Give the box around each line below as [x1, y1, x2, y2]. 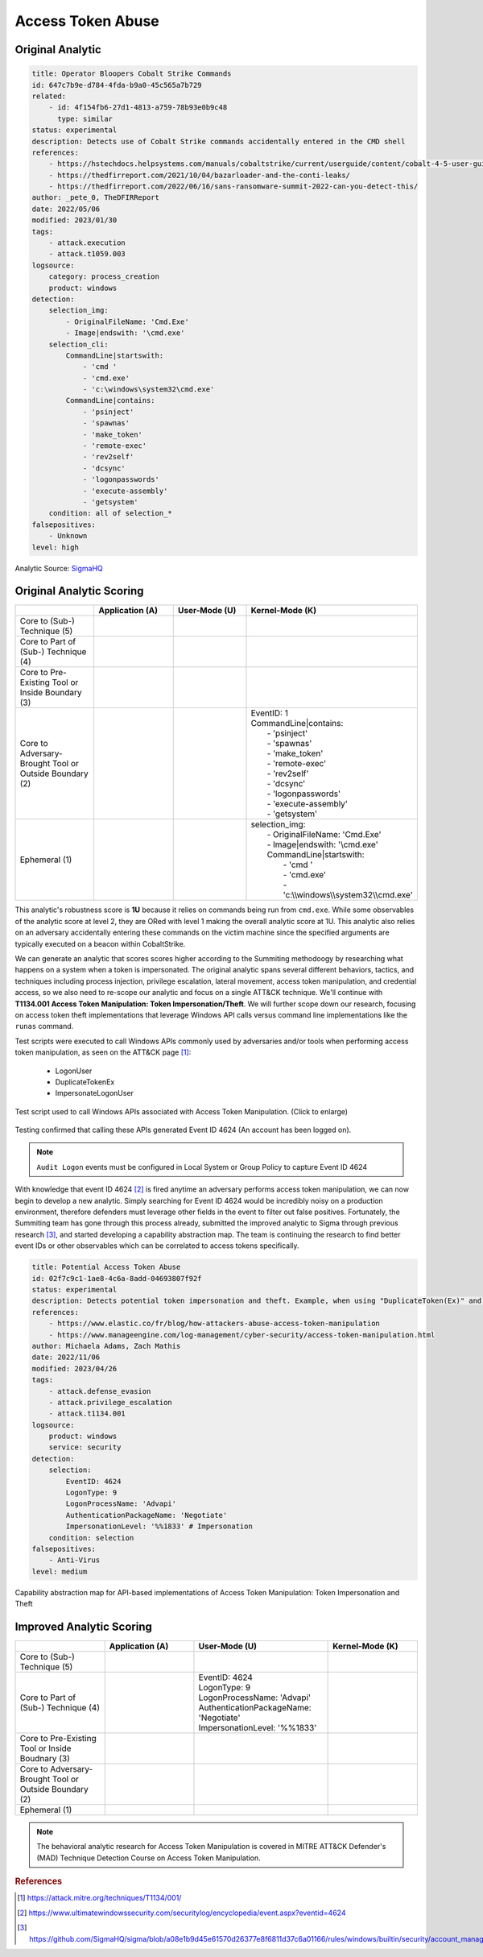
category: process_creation [48, 272, 160, 281]
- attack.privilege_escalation [48, 1398, 172, 1407]
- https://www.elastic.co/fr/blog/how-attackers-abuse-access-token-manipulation [48, 1319, 380, 1329]
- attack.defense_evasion [48, 1387, 151, 1395]
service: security [48, 1443, 122, 1452]
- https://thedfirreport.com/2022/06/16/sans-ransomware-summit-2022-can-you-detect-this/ [48, 182, 419, 191]
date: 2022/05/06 [31, 204, 101, 214]
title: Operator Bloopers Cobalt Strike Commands [31, 69, 232, 78]
